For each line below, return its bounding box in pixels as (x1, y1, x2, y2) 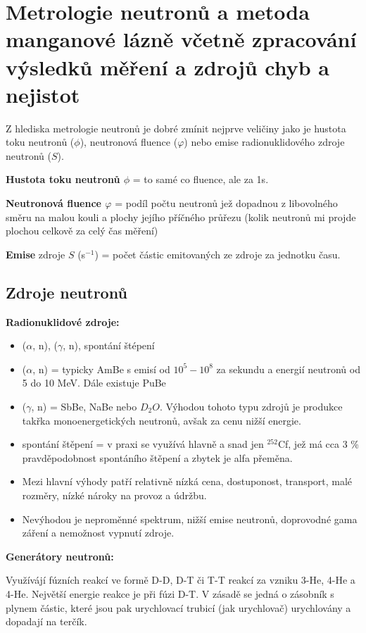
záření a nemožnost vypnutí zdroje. (22, 525, 175, 540)
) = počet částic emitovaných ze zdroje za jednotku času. (94, 246, 341, 261)
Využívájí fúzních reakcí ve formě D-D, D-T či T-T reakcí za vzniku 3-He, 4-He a (6, 572, 355, 587)
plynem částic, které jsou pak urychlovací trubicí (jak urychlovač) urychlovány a (6, 600, 351, 615)
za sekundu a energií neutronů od (216, 361, 360, 376)
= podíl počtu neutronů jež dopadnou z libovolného (115, 196, 338, 211)
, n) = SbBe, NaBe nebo (31, 399, 137, 414)
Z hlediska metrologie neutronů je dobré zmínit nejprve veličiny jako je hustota (6, 120, 346, 135)
